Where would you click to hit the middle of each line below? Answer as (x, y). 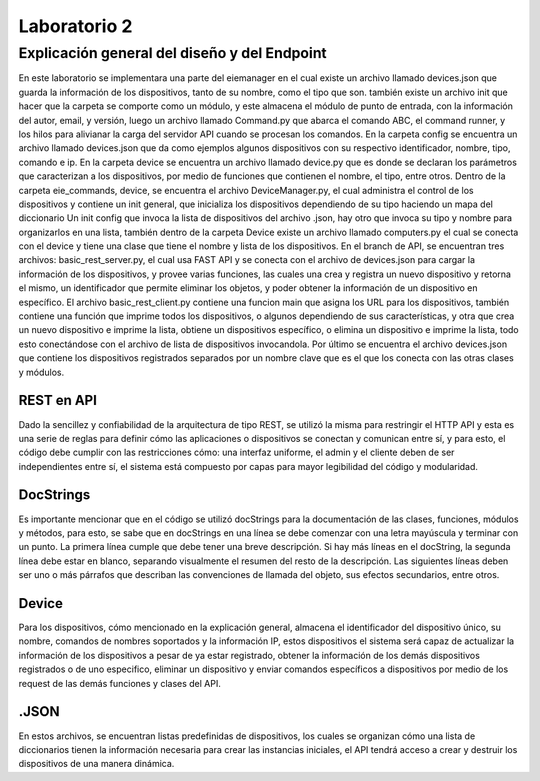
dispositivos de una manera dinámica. (96, 764)
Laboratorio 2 (75, 26)
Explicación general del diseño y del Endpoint (172, 53)
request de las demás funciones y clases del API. (120, 683)
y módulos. (41, 372)
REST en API (57, 400)
